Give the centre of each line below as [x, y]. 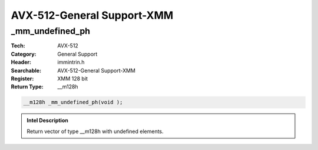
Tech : [18, 46]
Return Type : [27, 87]
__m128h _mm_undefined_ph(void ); [73, 102]
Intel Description [48, 121]
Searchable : [26, 70]
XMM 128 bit [73, 79]
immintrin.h [71, 62]
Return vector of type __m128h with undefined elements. [95, 131]
